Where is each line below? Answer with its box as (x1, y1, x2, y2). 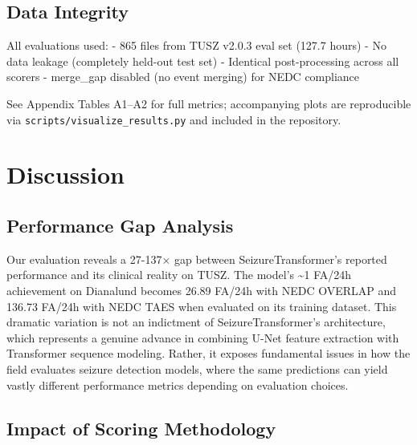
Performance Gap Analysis (6, 213, 234, 237)
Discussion (6, 158, 125, 191)
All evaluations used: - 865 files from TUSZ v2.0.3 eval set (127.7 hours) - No (6, 37, 386, 54)
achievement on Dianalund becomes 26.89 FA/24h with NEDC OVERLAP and (6, 282, 397, 298)
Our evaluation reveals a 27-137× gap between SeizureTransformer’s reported (6, 250, 387, 267)
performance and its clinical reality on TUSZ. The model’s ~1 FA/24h (6, 266, 352, 283)
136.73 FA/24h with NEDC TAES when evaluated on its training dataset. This (6, 297, 397, 314)
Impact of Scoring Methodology (6, 415, 276, 440)
